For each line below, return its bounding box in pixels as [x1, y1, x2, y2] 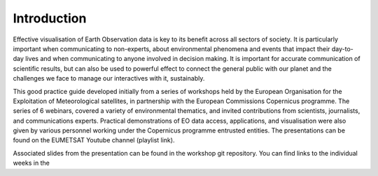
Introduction [13, 11, 87, 26]
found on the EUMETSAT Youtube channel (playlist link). [13, 136, 175, 144]
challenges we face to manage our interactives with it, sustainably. [13, 74, 205, 83]
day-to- [331, 44, 353, 53]
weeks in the [13, 158, 50, 168]
